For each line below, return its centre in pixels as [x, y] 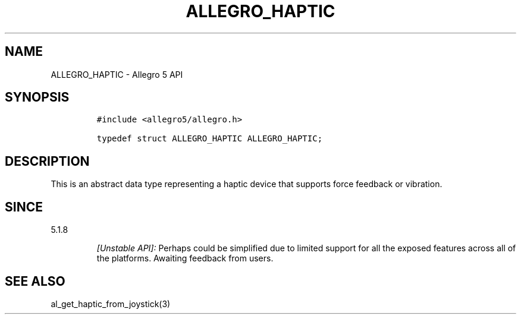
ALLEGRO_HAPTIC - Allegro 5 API [117, 74]
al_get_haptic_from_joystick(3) [111, 304]
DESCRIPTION [47, 161]
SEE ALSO [35, 281]
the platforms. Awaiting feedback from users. [185, 258]
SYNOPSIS [37, 97]
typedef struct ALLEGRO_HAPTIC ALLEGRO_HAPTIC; [210, 139]
